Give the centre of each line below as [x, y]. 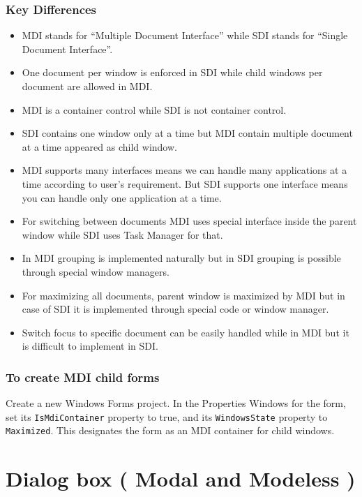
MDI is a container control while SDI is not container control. [154, 109]
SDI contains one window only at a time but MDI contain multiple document [187, 133]
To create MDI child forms [83, 377]
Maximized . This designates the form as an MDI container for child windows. [170, 430]
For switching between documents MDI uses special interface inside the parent [189, 221]
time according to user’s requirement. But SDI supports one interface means [185, 183]
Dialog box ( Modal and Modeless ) [181, 479]
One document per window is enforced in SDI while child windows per [172, 72]
